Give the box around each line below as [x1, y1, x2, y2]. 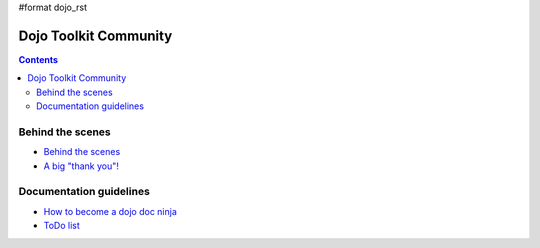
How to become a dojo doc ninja [43, 205, 177, 217]
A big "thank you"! [43, 160, 120, 172]
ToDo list [43, 220, 80, 232]
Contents [18, 53, 59, 65]
